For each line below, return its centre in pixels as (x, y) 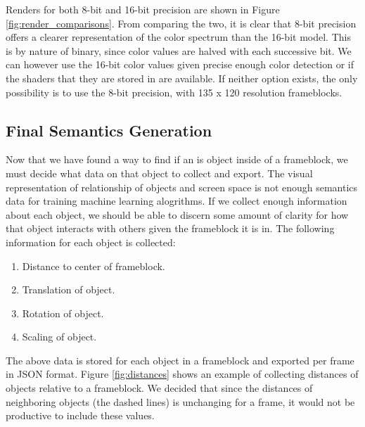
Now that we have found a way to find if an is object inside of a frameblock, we (177, 159)
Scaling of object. (59, 337)
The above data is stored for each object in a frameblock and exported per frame (180, 360)
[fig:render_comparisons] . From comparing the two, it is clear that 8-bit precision (181, 23)
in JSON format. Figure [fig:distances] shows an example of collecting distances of (182, 374)
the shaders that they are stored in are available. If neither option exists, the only (182, 78)
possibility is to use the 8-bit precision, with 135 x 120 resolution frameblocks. (174, 92)
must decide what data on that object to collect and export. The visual (159, 173)
